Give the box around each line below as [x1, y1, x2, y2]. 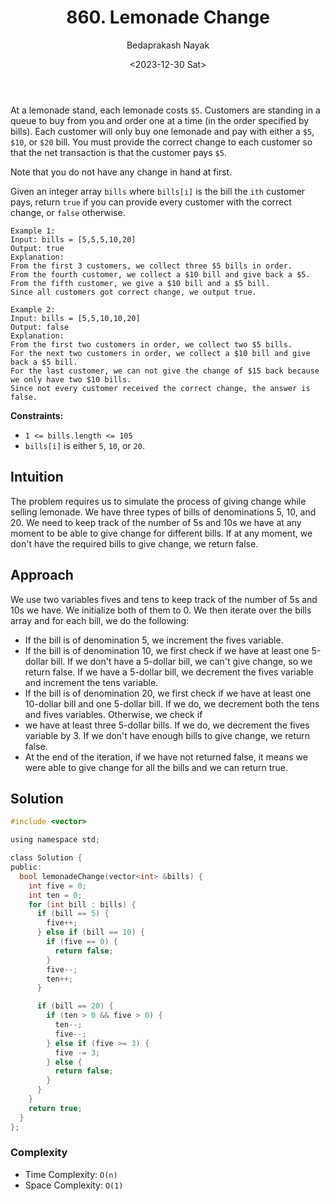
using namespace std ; [10, 835, 101, 845]
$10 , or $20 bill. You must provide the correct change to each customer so [10, 136, 313, 148]
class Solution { [10, 853, 83, 863]
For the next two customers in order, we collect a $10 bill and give [10, 348, 311, 358]
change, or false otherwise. [10, 206, 126, 218]
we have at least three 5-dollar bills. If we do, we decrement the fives [24, 719, 310, 731]
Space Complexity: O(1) [24, 1179, 124, 1191]
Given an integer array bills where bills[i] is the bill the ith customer [10, 185, 306, 197]
